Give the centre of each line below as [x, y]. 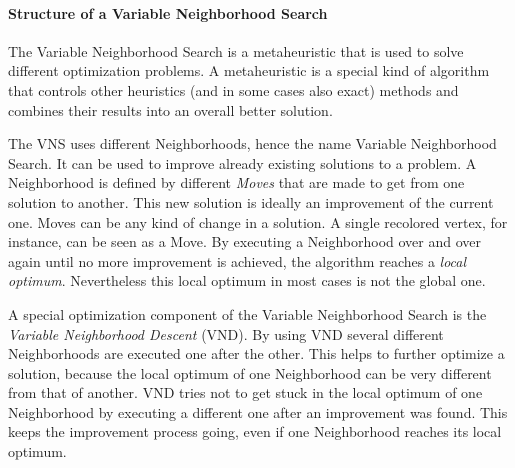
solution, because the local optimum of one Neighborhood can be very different [250, 372]
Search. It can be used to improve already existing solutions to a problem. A [242, 162]
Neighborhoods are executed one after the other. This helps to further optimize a [256, 353]
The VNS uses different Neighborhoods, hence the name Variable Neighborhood [252, 143]
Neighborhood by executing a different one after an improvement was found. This [258, 411]
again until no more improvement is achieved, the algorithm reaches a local [237, 260]
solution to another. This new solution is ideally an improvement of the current [251, 201]
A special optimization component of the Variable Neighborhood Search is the [247, 313]
